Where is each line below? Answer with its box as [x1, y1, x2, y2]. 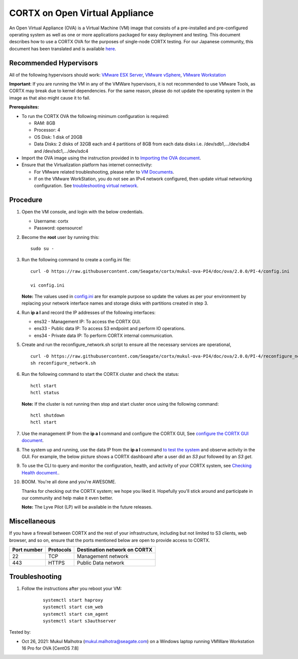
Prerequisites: [9, 104, 39, 110]
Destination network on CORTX [77, 546, 152, 553]
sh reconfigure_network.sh [30, 360, 96, 366]
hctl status [30, 390, 60, 396]
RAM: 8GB [34, 120, 56, 126]
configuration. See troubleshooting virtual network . [34, 183, 139, 189]
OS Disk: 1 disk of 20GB [34, 134, 83, 140]
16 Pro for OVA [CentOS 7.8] [21, 645, 79, 652]
